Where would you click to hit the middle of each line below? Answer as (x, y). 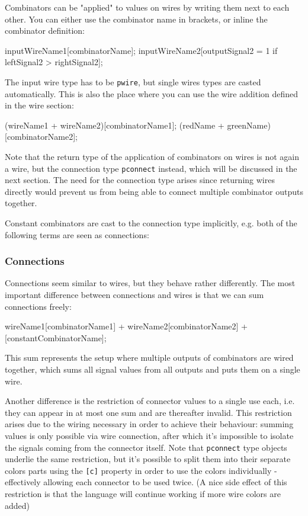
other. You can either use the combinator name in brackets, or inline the (136, 19)
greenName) (249, 125)
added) (17, 505)
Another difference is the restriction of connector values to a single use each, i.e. (150, 401)
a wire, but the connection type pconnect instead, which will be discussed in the (151, 168)
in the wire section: (39, 105)
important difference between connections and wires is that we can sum (134, 295)
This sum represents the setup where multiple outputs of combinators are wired (149, 358)
